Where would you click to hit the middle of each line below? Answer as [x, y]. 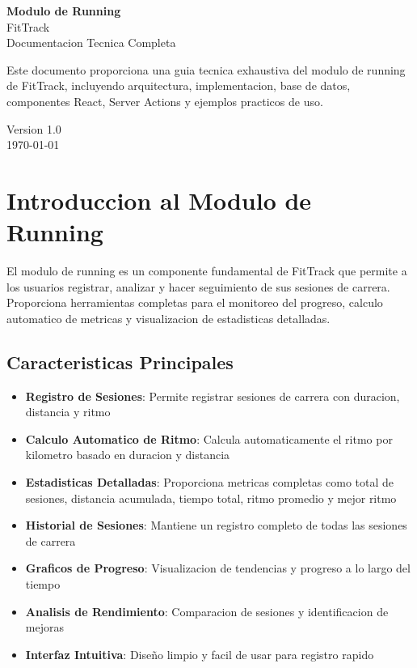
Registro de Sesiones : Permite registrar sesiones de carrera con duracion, [213, 396]
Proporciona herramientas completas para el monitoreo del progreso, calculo [195, 302]
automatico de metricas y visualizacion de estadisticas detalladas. [168, 318]
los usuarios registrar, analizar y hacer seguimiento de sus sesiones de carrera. [198, 286]
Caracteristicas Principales [120, 362]
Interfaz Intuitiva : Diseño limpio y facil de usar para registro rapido [200, 654]
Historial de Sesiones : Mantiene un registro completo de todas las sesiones [216, 525]
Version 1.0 [34, 128]
